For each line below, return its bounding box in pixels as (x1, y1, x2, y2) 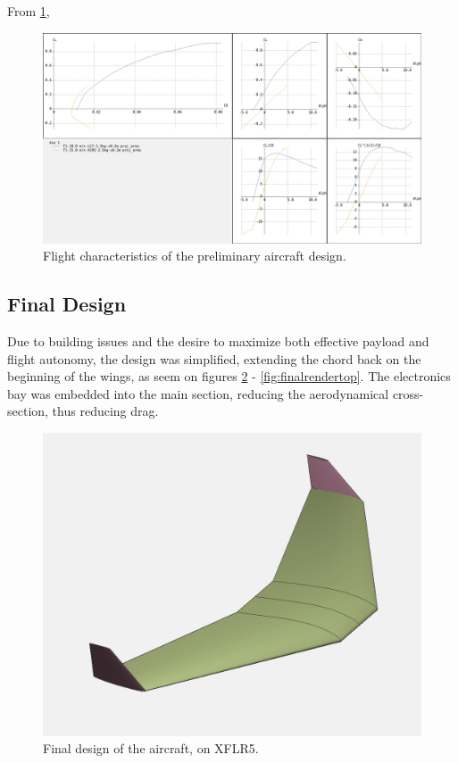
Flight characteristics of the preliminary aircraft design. (43, 246, 346, 265)
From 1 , (7, 2, 50, 20)
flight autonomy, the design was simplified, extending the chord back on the (7, 349, 421, 368)
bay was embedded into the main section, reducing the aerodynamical (7, 384, 389, 402)
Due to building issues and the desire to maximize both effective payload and (7, 332, 429, 350)
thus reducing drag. (52, 402, 159, 420)
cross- (392, 384, 424, 402)
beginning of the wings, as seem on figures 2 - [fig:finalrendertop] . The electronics (7, 367, 451, 386)
